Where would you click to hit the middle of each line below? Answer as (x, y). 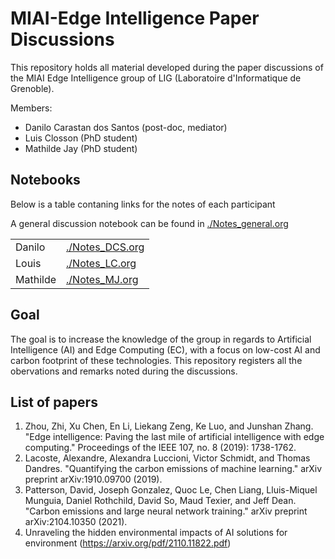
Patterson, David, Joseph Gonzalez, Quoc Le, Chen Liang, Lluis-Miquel (171, 490)
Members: (31, 108)
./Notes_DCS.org (105, 247)
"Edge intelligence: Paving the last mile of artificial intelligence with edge (174, 437)
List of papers (54, 402)
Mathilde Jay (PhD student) (81, 148)
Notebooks (45, 180)
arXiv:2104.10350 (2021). (76, 522)
